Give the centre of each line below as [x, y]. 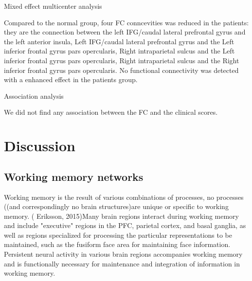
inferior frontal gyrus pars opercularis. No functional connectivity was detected [121, 70]
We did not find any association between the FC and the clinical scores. [111, 112]
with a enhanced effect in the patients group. [71, 79]
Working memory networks [74, 176]
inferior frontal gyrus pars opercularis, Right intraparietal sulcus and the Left [119, 51]
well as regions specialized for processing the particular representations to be [118, 235]
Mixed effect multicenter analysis [53, 6]
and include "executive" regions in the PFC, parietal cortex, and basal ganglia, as [125, 225]
